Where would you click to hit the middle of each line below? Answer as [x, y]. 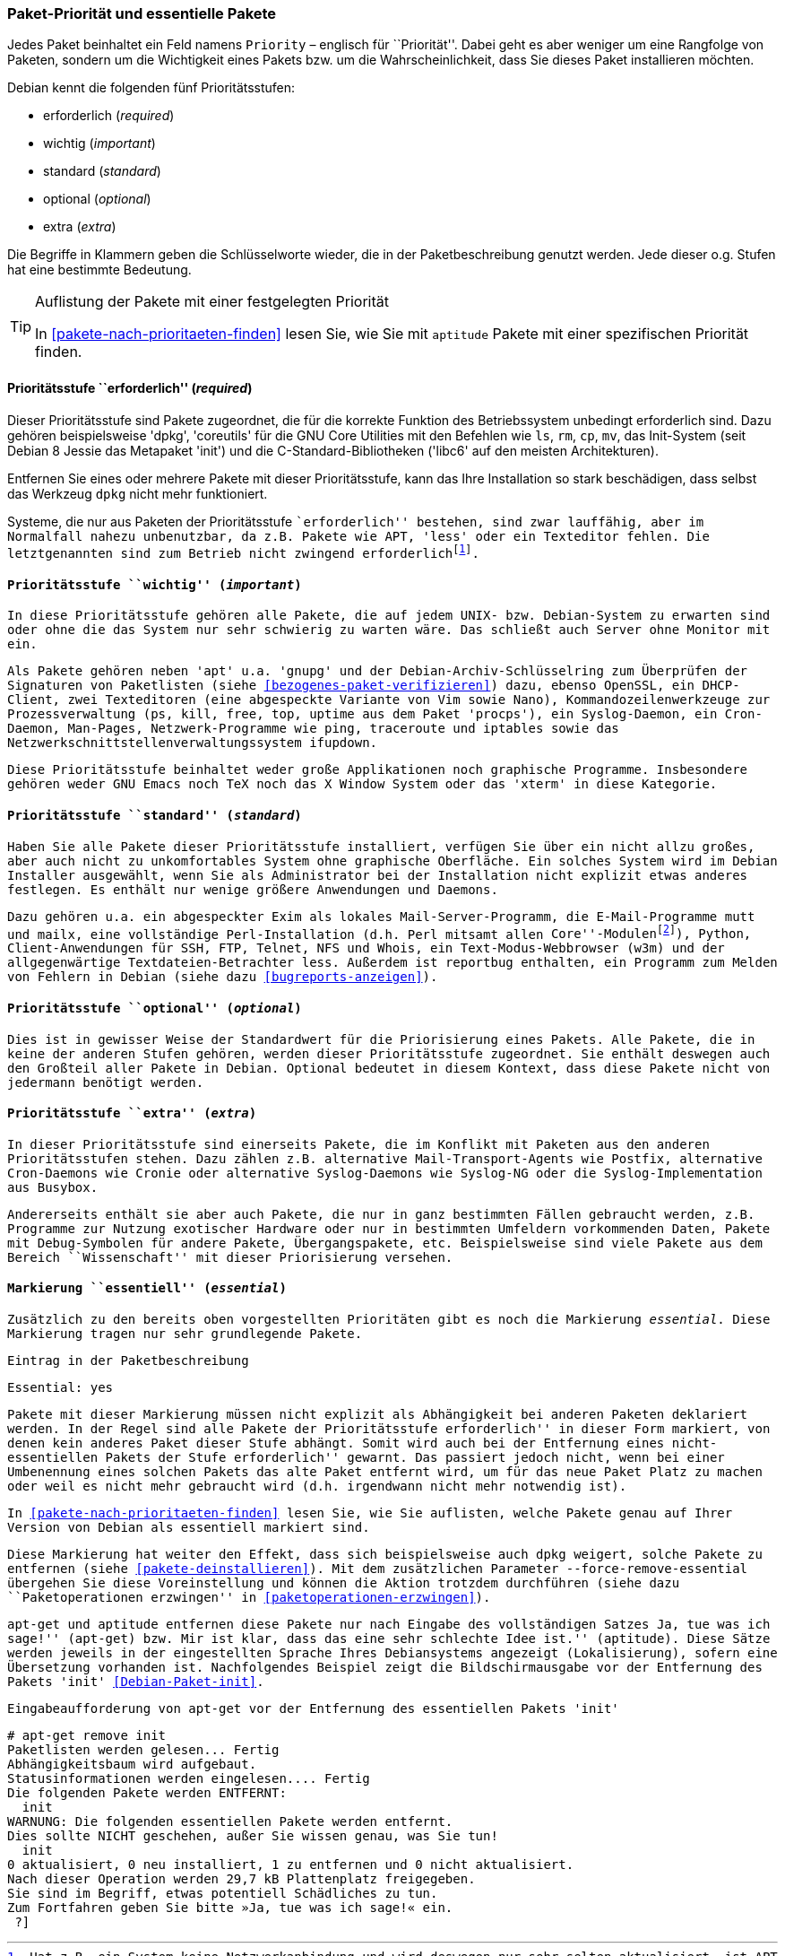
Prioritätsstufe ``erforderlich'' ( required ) [130, 387]
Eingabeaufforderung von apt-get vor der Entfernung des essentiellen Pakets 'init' [313, 1708]
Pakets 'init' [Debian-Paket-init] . [136, 1682]
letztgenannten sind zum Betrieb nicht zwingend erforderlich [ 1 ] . [243, 552]
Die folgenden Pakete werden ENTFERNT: [147, 1793]
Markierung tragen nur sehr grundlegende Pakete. [185, 1334]
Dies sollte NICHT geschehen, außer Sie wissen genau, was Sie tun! [253, 1836]
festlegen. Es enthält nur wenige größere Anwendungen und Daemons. [253, 889]
